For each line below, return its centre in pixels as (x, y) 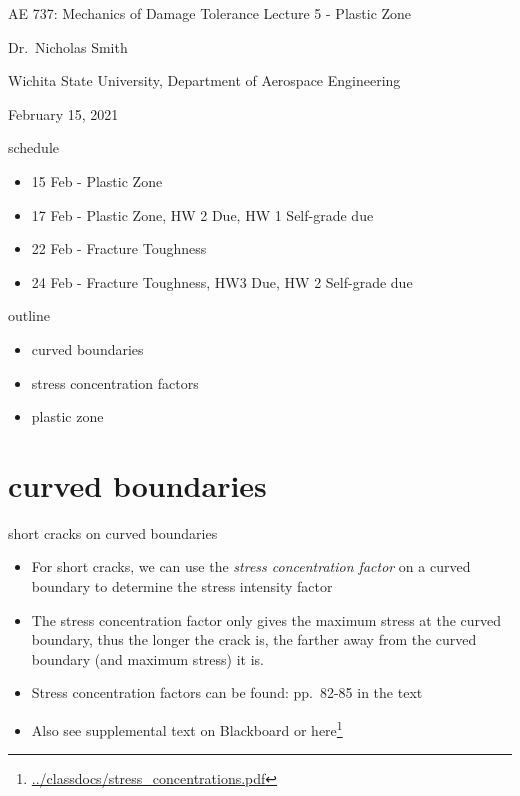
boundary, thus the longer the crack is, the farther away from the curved (254, 639)
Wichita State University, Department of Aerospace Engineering (204, 80)
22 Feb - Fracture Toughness (119, 248)
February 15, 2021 (63, 113)
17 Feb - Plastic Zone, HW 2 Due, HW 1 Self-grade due (202, 214)
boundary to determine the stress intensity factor (182, 586)
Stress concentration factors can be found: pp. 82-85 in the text (227, 692)
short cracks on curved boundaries (113, 532)
